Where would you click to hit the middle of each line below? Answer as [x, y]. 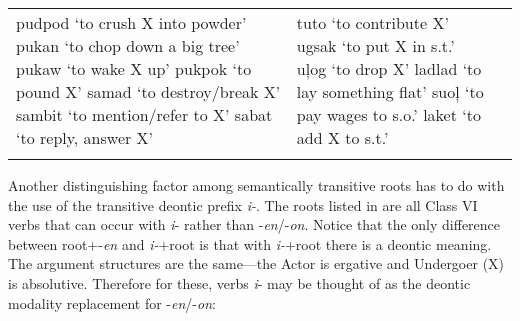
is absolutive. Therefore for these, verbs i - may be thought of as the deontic [239, 282]
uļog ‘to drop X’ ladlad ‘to [389, 68]
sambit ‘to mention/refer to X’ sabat [144, 114]
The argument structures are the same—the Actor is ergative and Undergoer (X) [256, 263]
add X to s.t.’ [342, 137]
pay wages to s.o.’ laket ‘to [388, 114]
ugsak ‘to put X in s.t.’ [375, 45]
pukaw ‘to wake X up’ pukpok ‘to [134, 68]
